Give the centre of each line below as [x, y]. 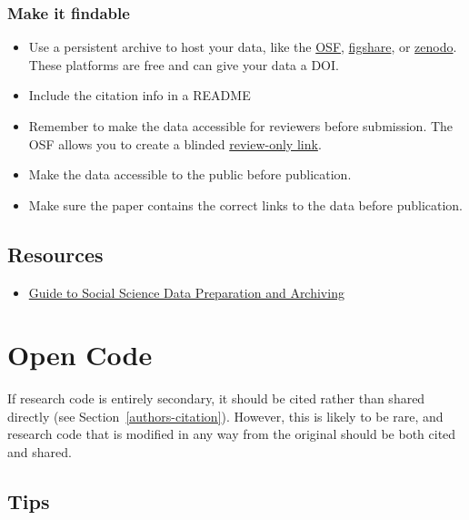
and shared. [40, 452]
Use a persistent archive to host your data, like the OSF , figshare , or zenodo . [243, 47]
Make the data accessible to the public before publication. [190, 174]
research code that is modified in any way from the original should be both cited [232, 434]
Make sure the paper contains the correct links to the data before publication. [246, 204]
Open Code [80, 355]
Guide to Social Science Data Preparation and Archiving [186, 292]
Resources [55, 254]
